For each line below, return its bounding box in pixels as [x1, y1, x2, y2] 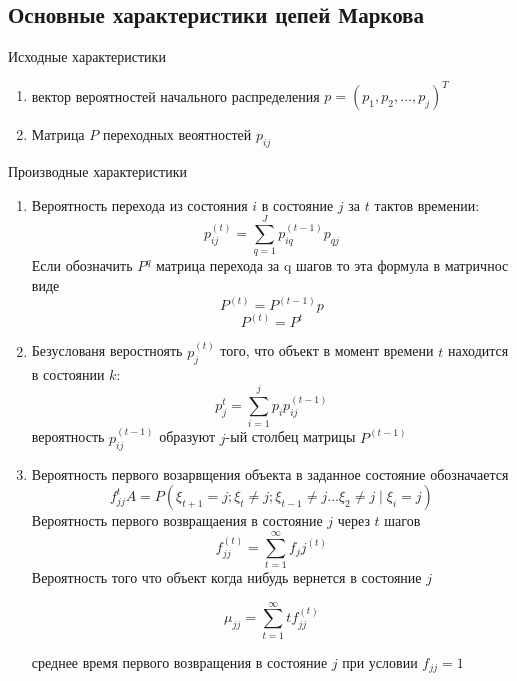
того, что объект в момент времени [220, 340, 434, 361]
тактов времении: [374, 194, 480, 215]
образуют [159, 426, 216, 447]
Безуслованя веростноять [31, 340, 183, 361]
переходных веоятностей [102, 124, 252, 145]
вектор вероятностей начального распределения [31, 85, 320, 106]
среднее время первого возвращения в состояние [31, 651, 328, 672]
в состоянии [31, 363, 105, 384]
